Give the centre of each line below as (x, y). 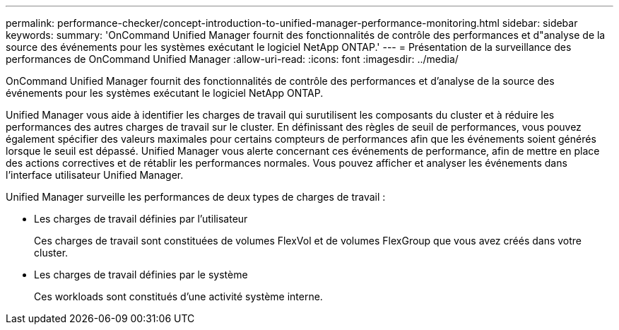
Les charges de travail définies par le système (141, 275)
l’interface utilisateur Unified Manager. (95, 175)
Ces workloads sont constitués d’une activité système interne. (178, 296)
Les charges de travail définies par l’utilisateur (141, 219)
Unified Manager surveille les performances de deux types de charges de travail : (196, 197)
